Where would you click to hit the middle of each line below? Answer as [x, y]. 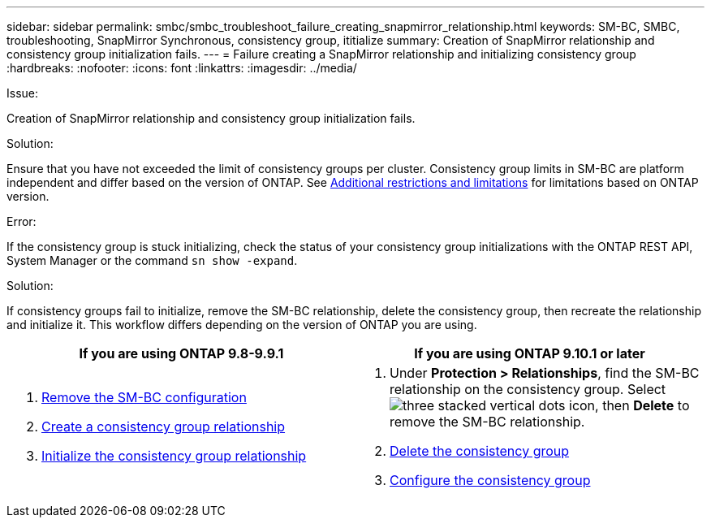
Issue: [23, 93]
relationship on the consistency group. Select [528, 389]
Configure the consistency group [490, 480]
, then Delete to [642, 405]
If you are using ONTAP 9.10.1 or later [530, 353]
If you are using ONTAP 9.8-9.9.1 [181, 353]
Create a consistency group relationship [164, 427]
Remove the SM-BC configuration [144, 397]
